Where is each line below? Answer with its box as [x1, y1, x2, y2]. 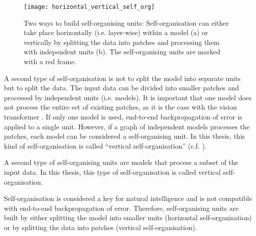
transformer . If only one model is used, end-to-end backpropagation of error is [4, 112, 243, 121]
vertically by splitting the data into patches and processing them [24, 37, 220, 47]
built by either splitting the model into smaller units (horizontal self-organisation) [4, 212, 252, 223]
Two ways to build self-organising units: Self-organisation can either [24, 17, 229, 28]
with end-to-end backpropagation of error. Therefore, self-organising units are [4, 202, 239, 213]
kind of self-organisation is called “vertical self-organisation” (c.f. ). [4, 140, 207, 151]
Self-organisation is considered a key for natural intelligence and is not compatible [4, 193, 253, 203]
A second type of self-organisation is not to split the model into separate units [4, 73, 241, 83]
